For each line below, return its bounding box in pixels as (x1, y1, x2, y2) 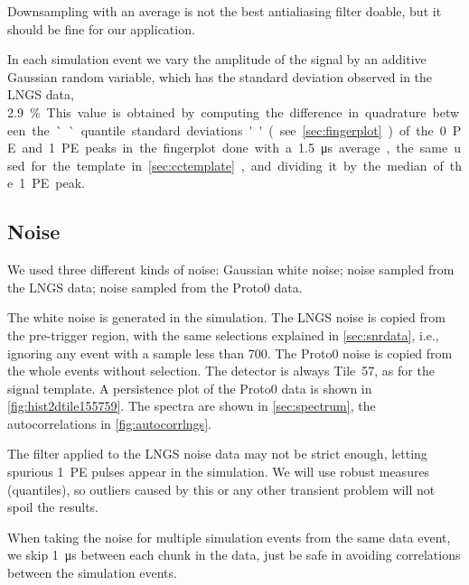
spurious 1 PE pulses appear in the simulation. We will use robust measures (7, 462, 430, 481)
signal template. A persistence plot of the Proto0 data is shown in (7, 378, 372, 397)
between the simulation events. (7, 563, 177, 582)
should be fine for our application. (7, 19, 195, 38)
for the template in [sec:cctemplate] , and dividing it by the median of (31, 155, 444, 174)
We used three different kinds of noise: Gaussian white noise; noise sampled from (7, 260, 455, 279)
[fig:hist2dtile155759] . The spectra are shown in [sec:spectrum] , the (7, 396, 376, 415)
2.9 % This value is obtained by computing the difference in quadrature (7, 102, 427, 121)
